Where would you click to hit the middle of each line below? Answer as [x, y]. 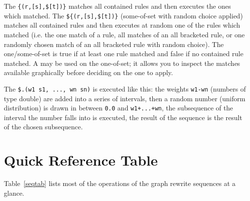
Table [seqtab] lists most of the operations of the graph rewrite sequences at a [120, 183]
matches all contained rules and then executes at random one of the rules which [122, 25]
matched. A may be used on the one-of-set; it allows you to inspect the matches [122, 63]
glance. [14, 193]
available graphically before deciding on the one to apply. [88, 72]
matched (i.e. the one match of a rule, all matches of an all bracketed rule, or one [124, 34]
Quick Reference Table [81, 160]
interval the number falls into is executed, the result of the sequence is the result [123, 117]
